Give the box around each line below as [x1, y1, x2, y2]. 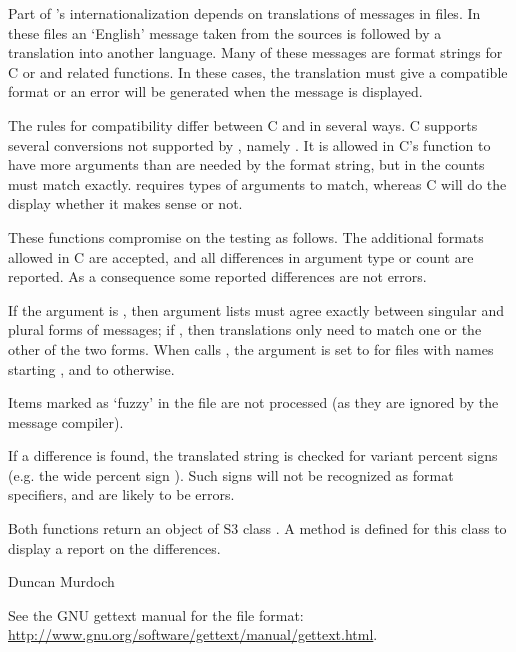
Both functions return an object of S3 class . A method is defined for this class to [8, 518, 507, 539]
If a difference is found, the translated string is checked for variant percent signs [8, 445, 498, 466]
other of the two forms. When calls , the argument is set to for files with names [8, 338, 494, 359]
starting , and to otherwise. [8, 358, 175, 379]
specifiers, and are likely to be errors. [8, 484, 235, 505]
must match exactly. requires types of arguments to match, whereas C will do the [8, 173, 507, 194]
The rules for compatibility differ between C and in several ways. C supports [8, 114, 478, 135]
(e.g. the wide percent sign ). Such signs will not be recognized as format [8, 464, 454, 485]
